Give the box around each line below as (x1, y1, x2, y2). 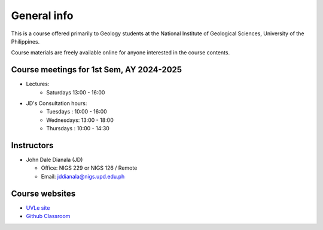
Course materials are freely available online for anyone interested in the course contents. (11, 49, 230, 56)
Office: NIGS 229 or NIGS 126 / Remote (41, 164, 138, 171)
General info (11, 9, 74, 22)
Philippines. (11, 38, 40, 45)
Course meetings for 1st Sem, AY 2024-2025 (11, 65, 182, 75)
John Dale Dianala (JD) (26, 156, 83, 164)
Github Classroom (26, 213, 71, 220)
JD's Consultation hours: (26, 100, 87, 107)
